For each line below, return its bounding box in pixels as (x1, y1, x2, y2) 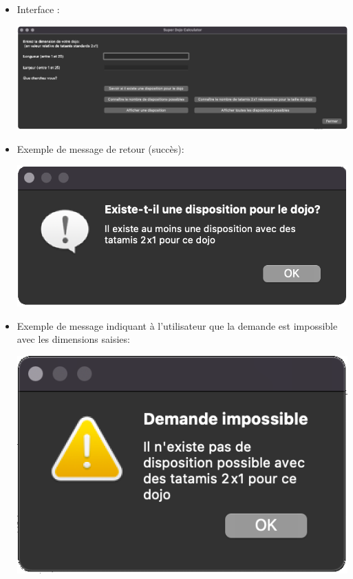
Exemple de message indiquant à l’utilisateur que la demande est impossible (17, 318, 338, 333)
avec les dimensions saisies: (17, 332, 130, 346)
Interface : (17, 2, 60, 16)
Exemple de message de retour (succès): (17, 141, 184, 156)
